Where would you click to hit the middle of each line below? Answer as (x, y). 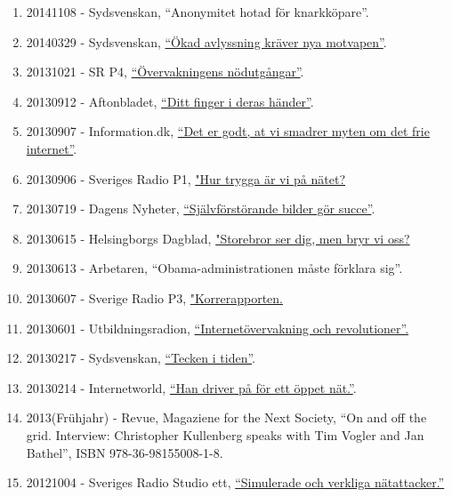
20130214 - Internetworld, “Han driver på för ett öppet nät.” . (191, 387)
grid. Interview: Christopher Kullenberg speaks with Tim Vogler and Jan (225, 434)
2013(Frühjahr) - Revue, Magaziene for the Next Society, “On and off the (226, 417)
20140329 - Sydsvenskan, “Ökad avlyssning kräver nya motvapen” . (206, 41)
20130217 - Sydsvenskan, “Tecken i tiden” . (141, 358)
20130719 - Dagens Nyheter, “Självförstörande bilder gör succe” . (201, 208)
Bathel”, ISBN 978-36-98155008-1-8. (125, 452)
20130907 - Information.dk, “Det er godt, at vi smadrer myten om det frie (228, 131)
